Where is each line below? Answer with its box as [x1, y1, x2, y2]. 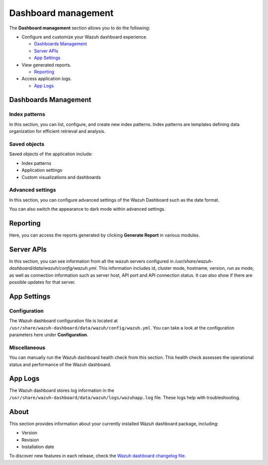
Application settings [21, 167, 63, 173]
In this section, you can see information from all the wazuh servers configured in [9, 258, 174, 264]
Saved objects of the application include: [9, 151, 93, 157]
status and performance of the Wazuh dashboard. [9, 361, 112, 367]
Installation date [21, 444, 55, 450]
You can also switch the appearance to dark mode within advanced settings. [9, 206, 166, 212]
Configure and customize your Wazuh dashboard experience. [21, 34, 147, 40]
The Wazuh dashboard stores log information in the [9, 387, 114, 393]
